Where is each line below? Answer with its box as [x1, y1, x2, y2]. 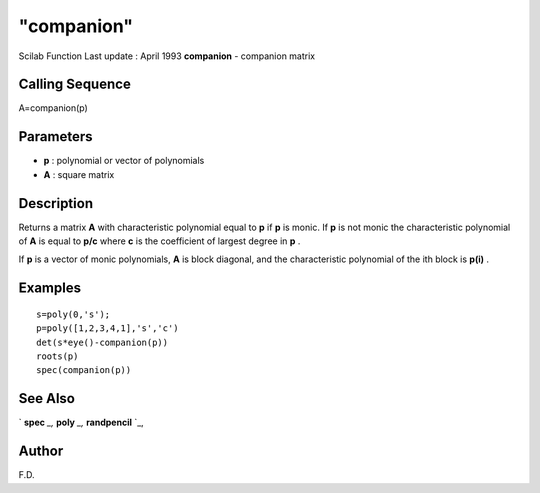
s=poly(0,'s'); [36, 308, 111, 320]
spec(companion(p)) [36, 365, 132, 376]
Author [18, 443, 64, 460]
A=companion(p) [18, 102, 89, 114]
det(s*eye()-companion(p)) [36, 336, 169, 348]
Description [18, 195, 94, 212]
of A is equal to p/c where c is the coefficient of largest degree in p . [18, 235, 301, 247]
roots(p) [36, 351, 79, 362]
